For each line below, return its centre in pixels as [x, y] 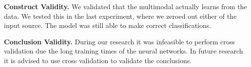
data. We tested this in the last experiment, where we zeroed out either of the [120, 16]
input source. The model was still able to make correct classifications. [108, 25]
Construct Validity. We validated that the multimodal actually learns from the [125, 6]
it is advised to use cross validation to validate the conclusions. [98, 60]
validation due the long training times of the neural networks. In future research [124, 51]
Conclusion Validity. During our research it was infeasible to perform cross [119, 41]
